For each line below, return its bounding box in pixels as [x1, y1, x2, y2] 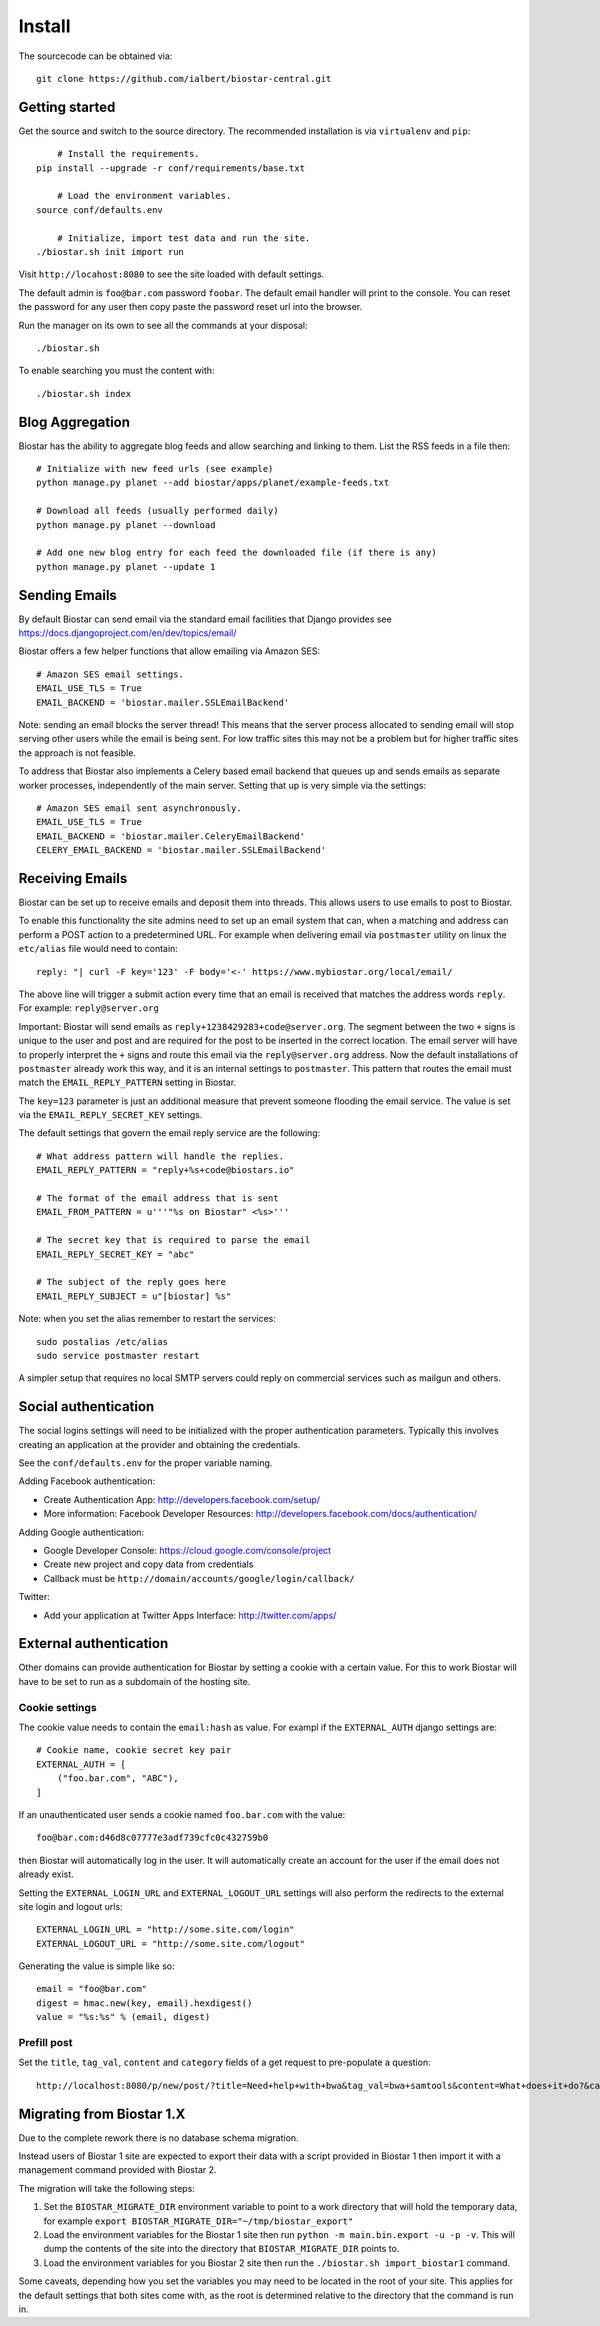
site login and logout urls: [18, 1900, 124, 1912]
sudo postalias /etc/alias [36, 1336, 169, 1347]
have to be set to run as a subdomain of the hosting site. [18, 1675, 251, 1687]
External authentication [18, 1635, 169, 1652]
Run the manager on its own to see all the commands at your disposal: [18, 319, 309, 331]
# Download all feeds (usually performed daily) [36, 505, 279, 517]
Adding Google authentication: [18, 1526, 145, 1538]
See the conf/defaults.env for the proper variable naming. [18, 1457, 273, 1469]
